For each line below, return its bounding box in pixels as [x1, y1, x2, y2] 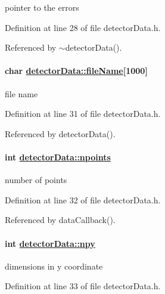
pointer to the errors [5, 1, 79, 13]
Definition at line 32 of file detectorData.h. [5, 193, 161, 206]
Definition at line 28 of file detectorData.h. [5, 21, 161, 33]
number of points [5, 174, 67, 186]
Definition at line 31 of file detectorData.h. [5, 107, 161, 120]
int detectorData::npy [5, 237, 95, 249]
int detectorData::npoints [5, 150, 111, 163]
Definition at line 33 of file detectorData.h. [5, 280, 161, 292]
